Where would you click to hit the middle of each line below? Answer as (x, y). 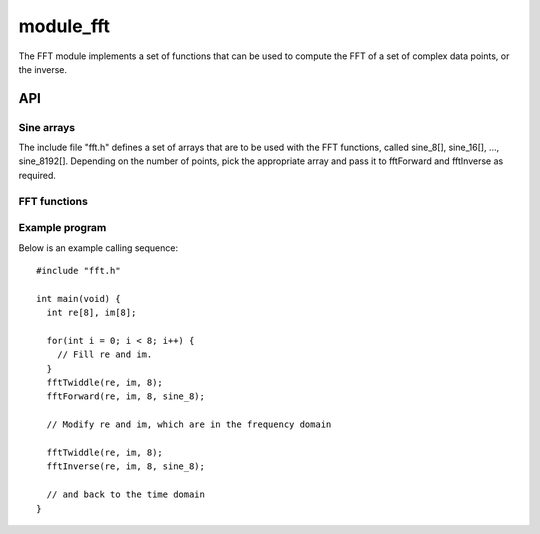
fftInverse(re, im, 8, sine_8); (125, 466)
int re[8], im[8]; (91, 313)
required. (37, 175)
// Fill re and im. (104, 354)
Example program (62, 228)
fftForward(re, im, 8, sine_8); (125, 396)
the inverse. (43, 69)
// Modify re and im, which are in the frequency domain (189, 424)
